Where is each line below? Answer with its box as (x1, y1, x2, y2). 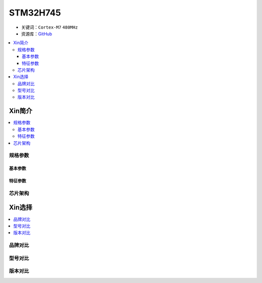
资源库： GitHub (21, 31, 52, 36)
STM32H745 (9, 7, 61, 18)
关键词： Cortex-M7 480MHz (21, 24, 78, 30)
